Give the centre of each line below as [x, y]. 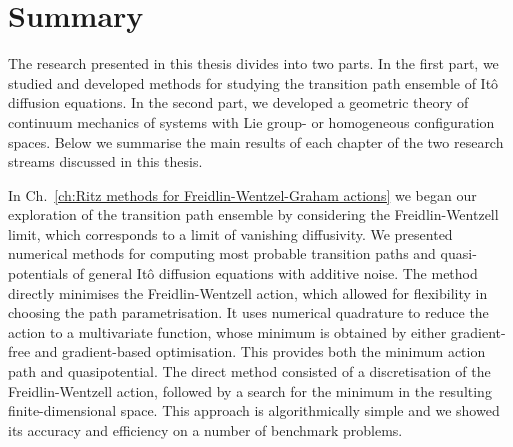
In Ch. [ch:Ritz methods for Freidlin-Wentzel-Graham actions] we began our [242, 194]
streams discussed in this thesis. [105, 161]
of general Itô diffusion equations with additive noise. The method [275, 273]
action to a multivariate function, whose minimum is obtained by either [227, 331]
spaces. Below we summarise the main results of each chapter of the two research [256, 141]
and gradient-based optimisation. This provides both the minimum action [260, 351]
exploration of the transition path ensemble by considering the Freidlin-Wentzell [253, 214]
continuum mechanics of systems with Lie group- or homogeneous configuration [251, 121]
